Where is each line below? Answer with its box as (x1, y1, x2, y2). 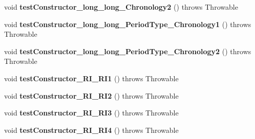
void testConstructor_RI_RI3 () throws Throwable (4, 107, 179, 118)
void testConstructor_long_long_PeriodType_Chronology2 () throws (4, 45, 251, 56)
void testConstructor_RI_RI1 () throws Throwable (4, 73, 179, 83)
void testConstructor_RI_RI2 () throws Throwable (4, 90, 179, 101)
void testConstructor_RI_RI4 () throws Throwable (4, 124, 179, 135)
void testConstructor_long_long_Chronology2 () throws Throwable (4, 2, 238, 12)
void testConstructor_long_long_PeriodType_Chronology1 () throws (4, 18, 251, 29)
